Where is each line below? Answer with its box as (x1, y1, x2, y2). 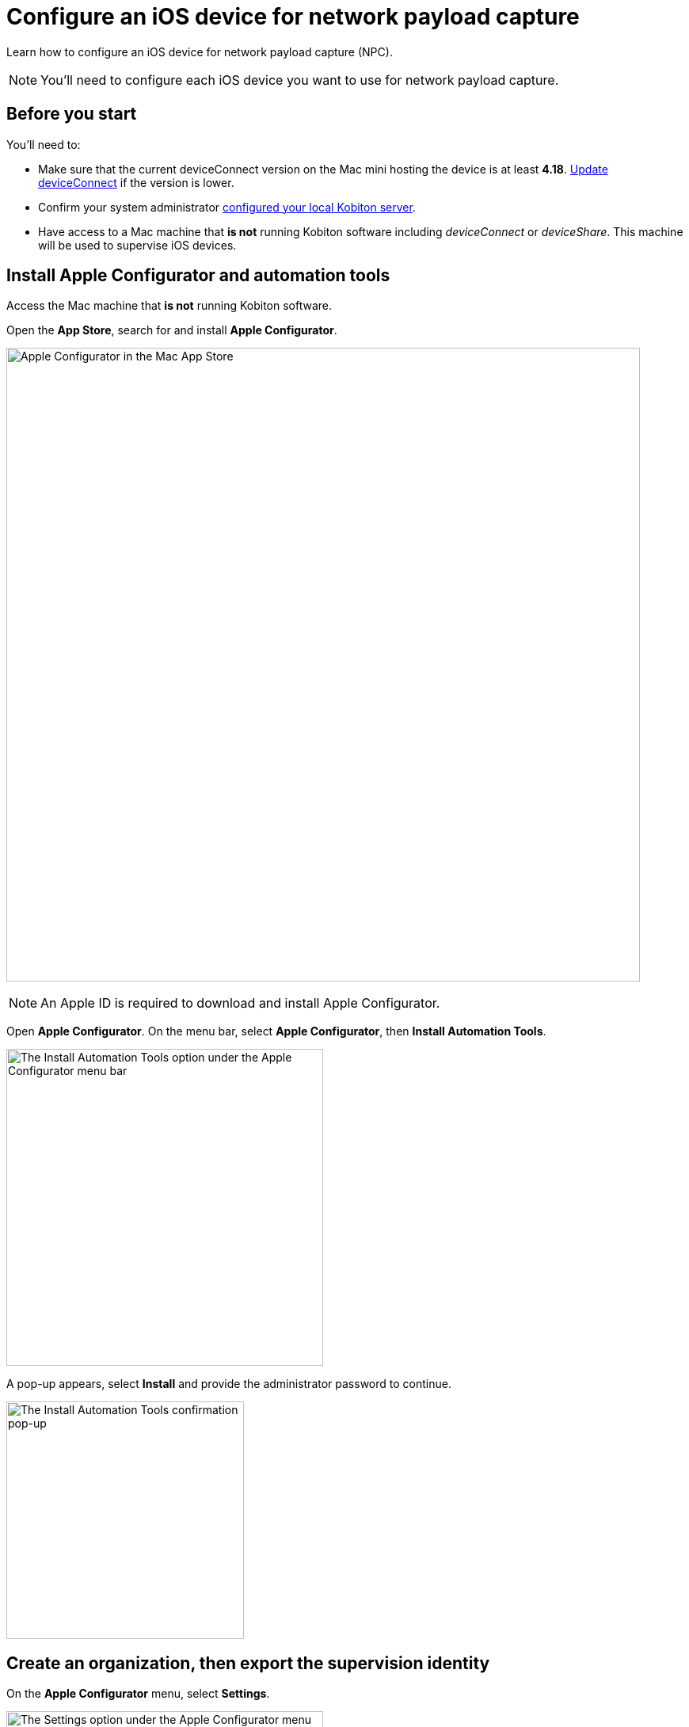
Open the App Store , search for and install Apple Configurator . (6, 323, 337, 337)
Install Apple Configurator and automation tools (6, 265, 390, 286)
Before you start (6, 104, 137, 124)
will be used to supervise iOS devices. (38, 238, 237, 252)
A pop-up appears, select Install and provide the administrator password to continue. (6, 1377, 451, 1391)
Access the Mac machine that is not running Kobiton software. (6, 299, 333, 313)
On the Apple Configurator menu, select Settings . (6, 1687, 270, 1701)
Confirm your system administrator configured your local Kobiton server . (38, 200, 416, 214)
